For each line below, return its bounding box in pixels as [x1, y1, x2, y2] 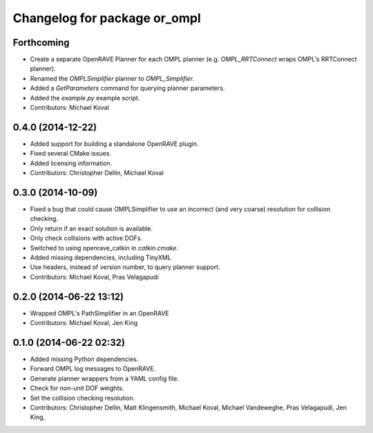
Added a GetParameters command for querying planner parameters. [30, 84, 225, 93]
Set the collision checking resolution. [30, 394, 135, 402]
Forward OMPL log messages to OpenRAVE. [30, 365, 156, 373]
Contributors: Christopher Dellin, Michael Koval [30, 169, 164, 177]
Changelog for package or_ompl [12, 10, 202, 26]
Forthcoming [12, 37, 70, 48]
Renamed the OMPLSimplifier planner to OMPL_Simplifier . [30, 74, 195, 82]
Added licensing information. [30, 159, 113, 167]
